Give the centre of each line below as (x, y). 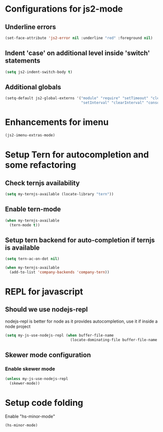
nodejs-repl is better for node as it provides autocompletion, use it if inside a (81, 321)
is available (22, 248)
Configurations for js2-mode (64, 9)
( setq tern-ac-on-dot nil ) (32, 259)
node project (18, 326)
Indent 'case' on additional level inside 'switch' (78, 53)
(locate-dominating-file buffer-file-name (114, 340)
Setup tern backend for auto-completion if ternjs (80, 240)
